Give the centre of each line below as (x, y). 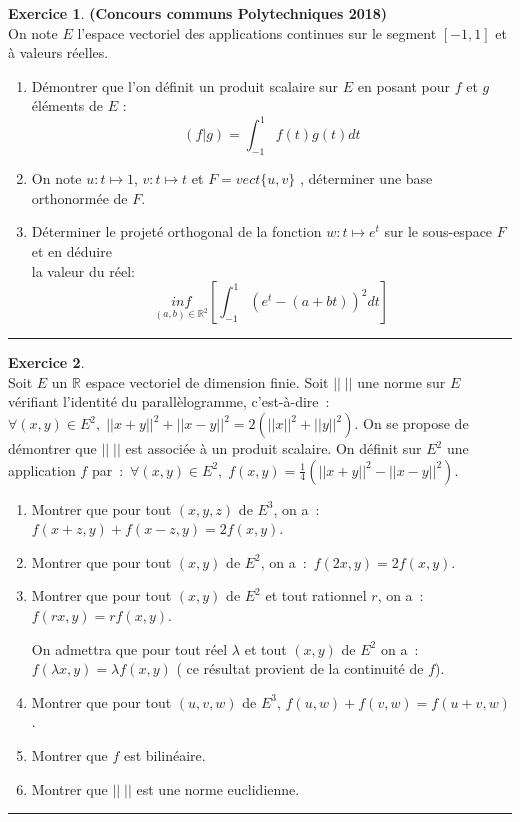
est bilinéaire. (164, 754)
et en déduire (71, 251)
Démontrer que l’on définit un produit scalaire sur (185, 85)
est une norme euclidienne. (218, 788)
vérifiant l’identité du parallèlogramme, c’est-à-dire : (169, 401)
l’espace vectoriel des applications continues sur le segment (257, 32)
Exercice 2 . (46, 362)
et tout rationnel (316, 595)
